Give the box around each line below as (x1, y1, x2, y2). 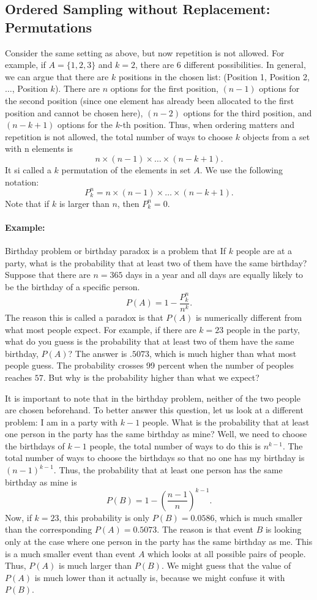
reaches (5, 370, 32, 383)
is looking (265, 523, 302, 536)
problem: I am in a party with (5, 415, 118, 428)
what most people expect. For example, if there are (5, 323, 196, 336)
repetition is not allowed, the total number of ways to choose (5, 130, 233, 143)
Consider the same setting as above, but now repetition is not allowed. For (5, 46, 285, 59)
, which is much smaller (214, 511, 303, 523)
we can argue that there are (5, 70, 109, 83)
